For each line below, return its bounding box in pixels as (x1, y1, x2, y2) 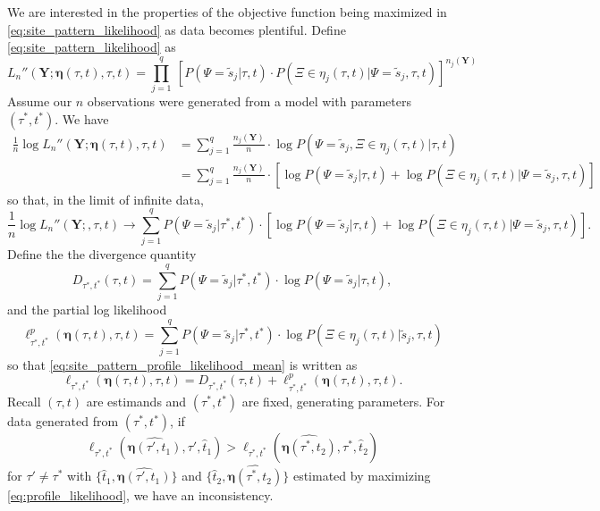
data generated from (7, 412, 119, 431)
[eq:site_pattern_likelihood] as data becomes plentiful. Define (7, 20, 346, 38)
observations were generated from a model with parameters (87, 91, 411, 110)
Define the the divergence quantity (7, 245, 197, 264)
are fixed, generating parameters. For (241, 392, 445, 411)
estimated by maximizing (292, 466, 431, 485)
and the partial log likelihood (7, 300, 167, 318)
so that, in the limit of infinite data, (7, 189, 204, 208)
